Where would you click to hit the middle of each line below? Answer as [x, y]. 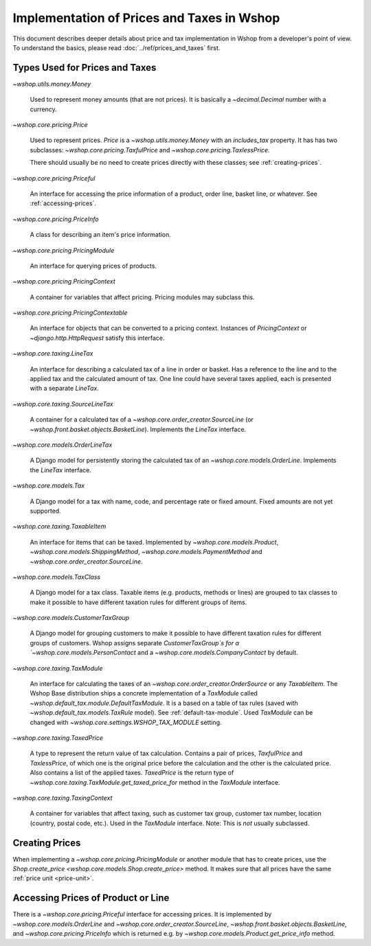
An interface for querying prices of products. [93, 266]
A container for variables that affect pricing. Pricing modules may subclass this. [142, 297]
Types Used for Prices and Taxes [85, 68]
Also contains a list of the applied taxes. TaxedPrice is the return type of [132, 773]
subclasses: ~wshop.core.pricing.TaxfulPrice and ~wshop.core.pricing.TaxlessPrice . [150, 150]
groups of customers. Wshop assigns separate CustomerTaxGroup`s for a [135, 643]
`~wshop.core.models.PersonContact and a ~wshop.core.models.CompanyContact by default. [164, 653]
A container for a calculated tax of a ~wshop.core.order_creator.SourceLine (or [142, 419]
